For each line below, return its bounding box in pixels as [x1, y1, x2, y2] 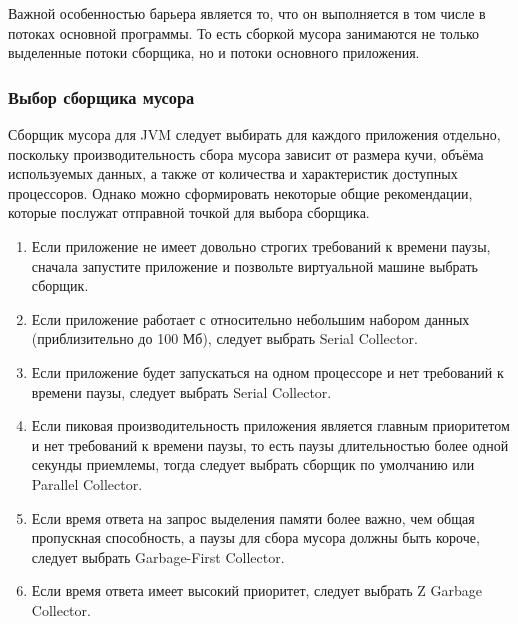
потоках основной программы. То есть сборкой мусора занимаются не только [8, 22, 480, 43]
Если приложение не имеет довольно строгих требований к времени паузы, [31, 235, 491, 256]
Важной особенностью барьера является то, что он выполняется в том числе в [8, 3, 486, 23]
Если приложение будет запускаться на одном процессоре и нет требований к [31, 361, 504, 382]
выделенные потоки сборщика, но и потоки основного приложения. [8, 42, 420, 63]
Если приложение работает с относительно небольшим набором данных [31, 308, 470, 329]
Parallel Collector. [31, 473, 143, 494]
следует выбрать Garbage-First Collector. [31, 546, 285, 567]
